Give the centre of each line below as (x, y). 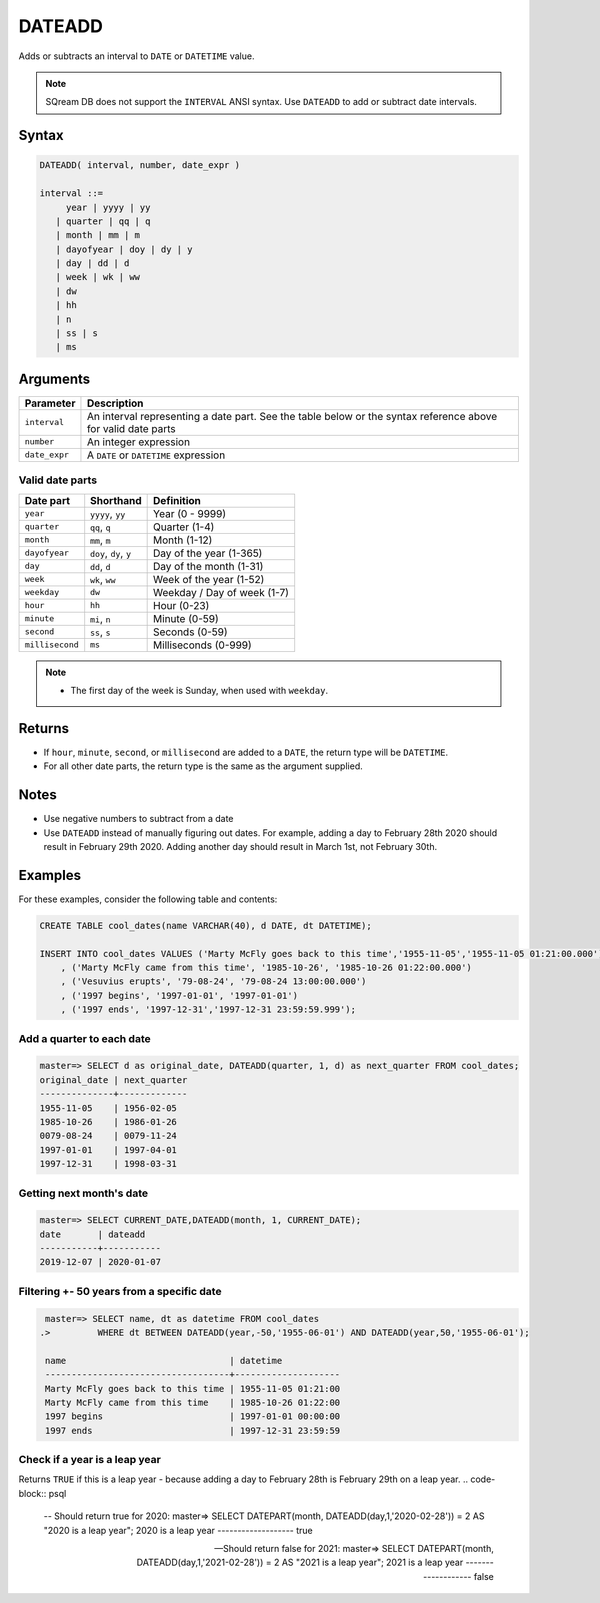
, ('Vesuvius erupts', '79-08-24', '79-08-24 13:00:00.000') (213, 981)
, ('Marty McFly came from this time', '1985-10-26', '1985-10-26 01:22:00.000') (266, 968)
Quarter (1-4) (184, 527)
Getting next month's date (83, 1193)
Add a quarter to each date (85, 1038)
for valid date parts (131, 428)
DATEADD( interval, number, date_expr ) (139, 165)
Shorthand (116, 500)
